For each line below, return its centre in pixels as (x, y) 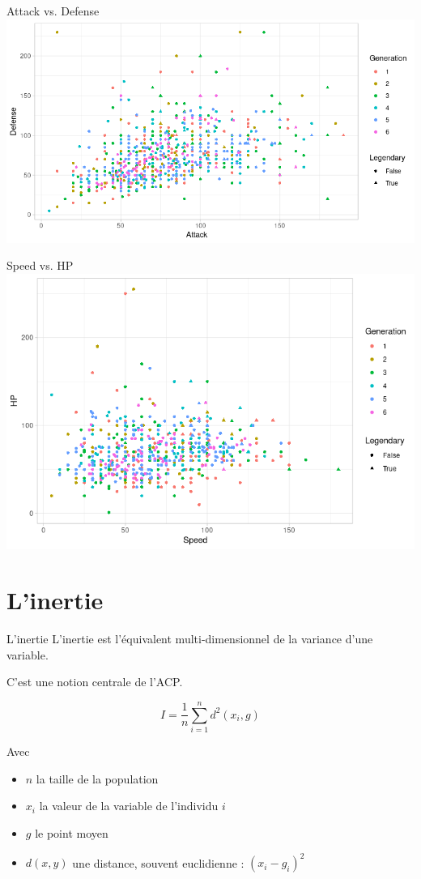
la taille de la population (97, 778)
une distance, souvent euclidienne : (158, 862)
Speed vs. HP (40, 265)
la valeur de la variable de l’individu (129, 806)
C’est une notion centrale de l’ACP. (95, 682)
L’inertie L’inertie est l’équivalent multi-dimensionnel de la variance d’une (190, 639)
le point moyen (72, 832)
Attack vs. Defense (53, 11)
